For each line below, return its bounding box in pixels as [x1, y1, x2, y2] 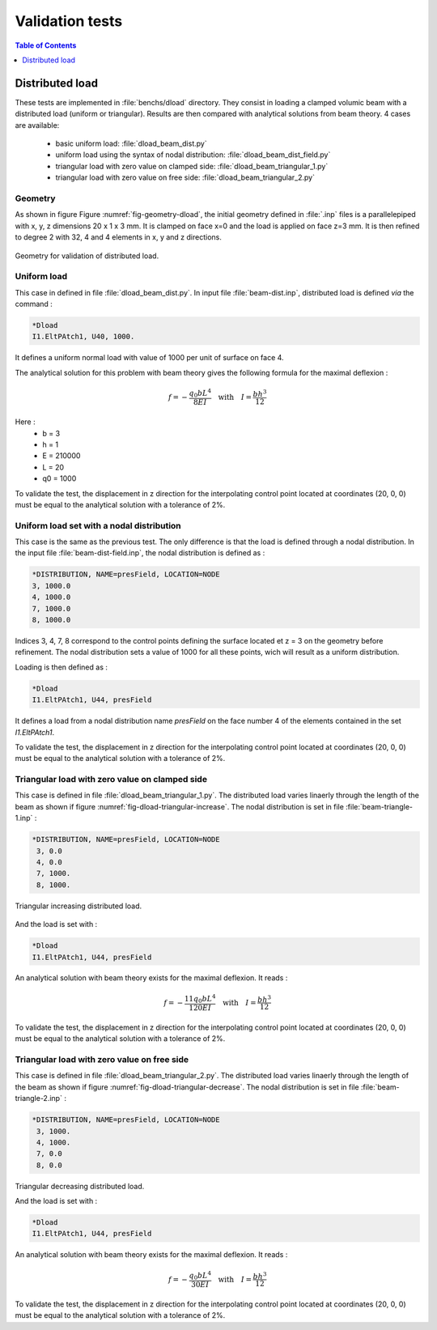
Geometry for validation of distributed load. [15, 251, 159, 261]
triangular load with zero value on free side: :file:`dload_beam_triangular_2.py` [55, 172, 316, 182]
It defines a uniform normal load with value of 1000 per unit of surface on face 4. [15, 353, 284, 363]
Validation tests [15, 12, 123, 30]
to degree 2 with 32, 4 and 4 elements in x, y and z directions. [15, 232, 223, 242]
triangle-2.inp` [15, 1094, 62, 1103]
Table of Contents [15, 40, 77, 50]
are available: [15, 120, 60, 130]
